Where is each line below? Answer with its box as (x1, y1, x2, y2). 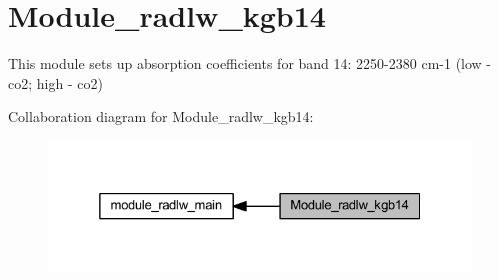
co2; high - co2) (8, 72, 103, 93)
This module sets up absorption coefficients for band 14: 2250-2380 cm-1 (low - (8, 53, 492, 74)
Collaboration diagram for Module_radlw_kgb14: (8, 106, 314, 127)
